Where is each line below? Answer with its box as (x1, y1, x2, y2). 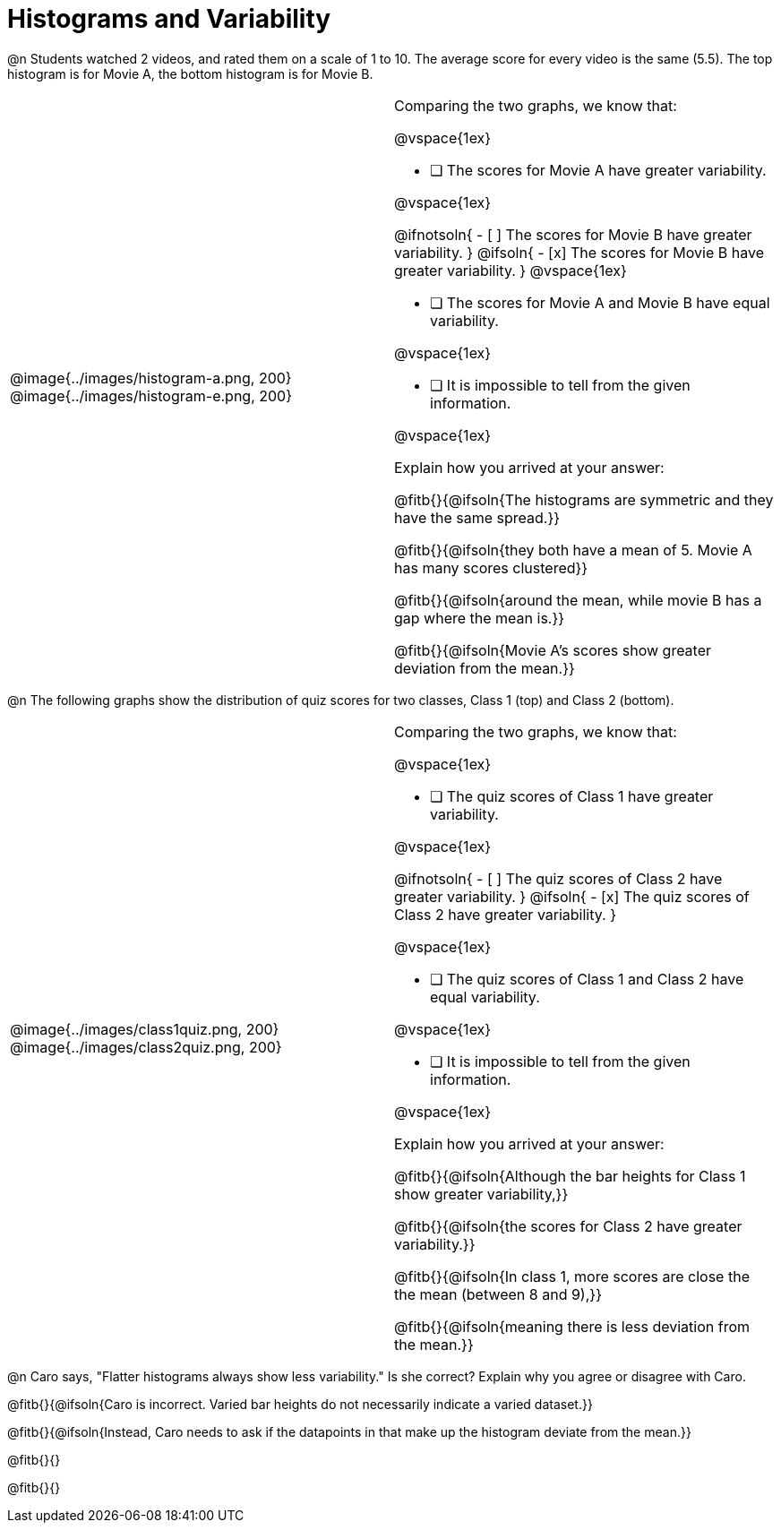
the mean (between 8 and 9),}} (394, 1285, 602, 1303)
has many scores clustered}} (394, 558, 588, 577)
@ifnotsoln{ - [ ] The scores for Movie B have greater (394, 225, 752, 244)
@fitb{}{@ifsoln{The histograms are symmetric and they (394, 490, 774, 509)
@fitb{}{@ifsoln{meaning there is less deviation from (394, 1317, 751, 1336)
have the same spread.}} (394, 508, 561, 527)
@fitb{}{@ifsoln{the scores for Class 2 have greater (394, 1216, 742, 1235)
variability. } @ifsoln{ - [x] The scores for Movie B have (394, 243, 764, 262)
